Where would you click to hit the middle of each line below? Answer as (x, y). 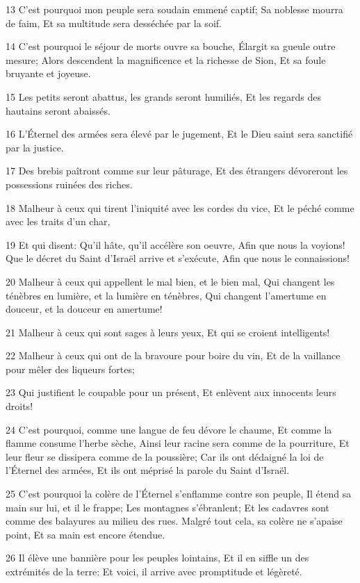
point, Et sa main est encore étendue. (85, 534)
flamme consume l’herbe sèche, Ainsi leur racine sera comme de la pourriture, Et (178, 443)
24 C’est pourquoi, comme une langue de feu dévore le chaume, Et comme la (169, 429)
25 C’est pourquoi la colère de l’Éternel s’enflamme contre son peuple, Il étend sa (179, 494)
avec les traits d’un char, (58, 221)
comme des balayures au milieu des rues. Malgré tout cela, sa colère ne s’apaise (174, 521)
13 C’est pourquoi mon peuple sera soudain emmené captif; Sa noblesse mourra (174, 9)
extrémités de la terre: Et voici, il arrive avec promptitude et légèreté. (154, 571)
